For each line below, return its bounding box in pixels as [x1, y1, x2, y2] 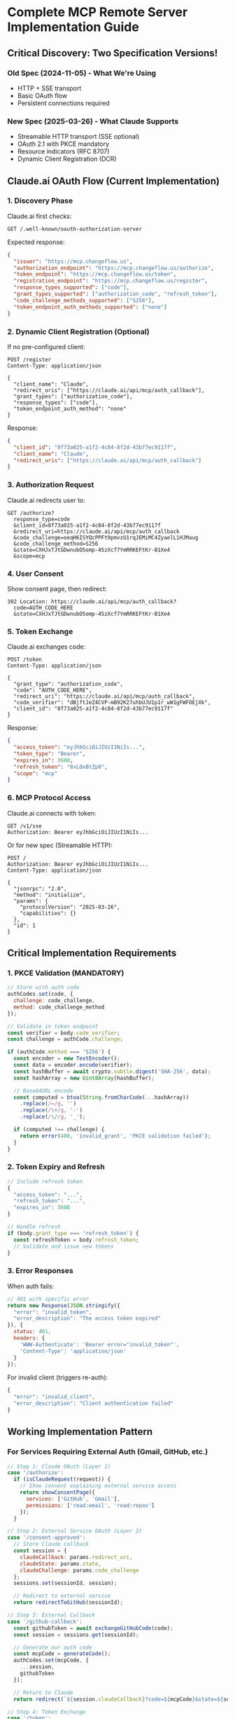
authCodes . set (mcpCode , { [13, 1657, 90, 1664]
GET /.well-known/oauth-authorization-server [7, 225, 142, 232]
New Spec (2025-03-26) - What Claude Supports [7, 116, 179, 126]
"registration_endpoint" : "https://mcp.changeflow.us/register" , [13, 278, 208, 285]
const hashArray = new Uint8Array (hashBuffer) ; [13, 1074, 155, 1081]
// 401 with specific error [7, 1295, 90, 1302]
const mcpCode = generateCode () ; [13, 1650, 111, 1657]
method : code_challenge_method [13, 1004, 105, 1011]
